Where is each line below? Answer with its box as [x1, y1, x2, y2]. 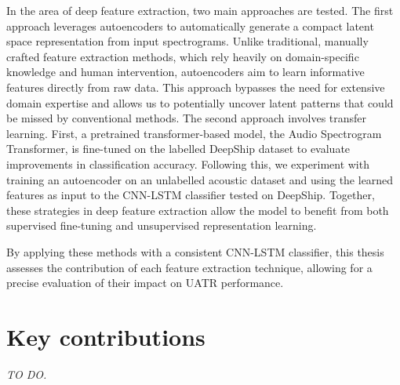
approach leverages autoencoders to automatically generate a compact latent [6, 17, 374, 34]
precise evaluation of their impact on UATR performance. [6, 274, 284, 291]
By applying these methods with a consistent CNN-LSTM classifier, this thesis [6, 243, 384, 260]
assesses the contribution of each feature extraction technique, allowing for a [6, 259, 373, 275]
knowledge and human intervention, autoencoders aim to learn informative [6, 64, 365, 80]
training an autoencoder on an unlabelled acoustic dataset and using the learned [6, 171, 394, 187]
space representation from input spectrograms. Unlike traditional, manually [6, 33, 369, 49]
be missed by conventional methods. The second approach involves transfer [6, 110, 367, 126]
